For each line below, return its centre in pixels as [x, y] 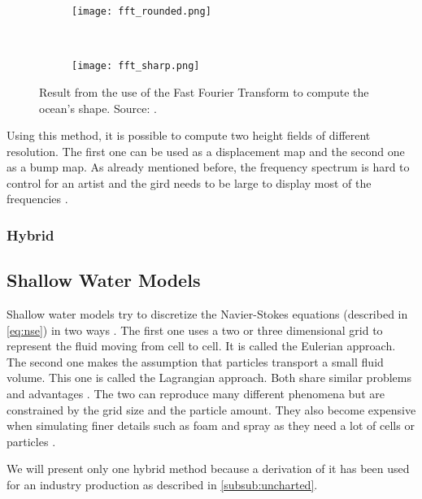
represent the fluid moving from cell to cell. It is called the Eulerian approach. [201, 346]
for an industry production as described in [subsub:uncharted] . [162, 485]
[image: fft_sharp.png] [136, 66]
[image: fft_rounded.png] [141, 11]
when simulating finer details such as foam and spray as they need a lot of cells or [211, 425]
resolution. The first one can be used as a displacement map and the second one [206, 151]
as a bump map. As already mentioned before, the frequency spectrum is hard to [208, 167]
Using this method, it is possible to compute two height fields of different [189, 135]
